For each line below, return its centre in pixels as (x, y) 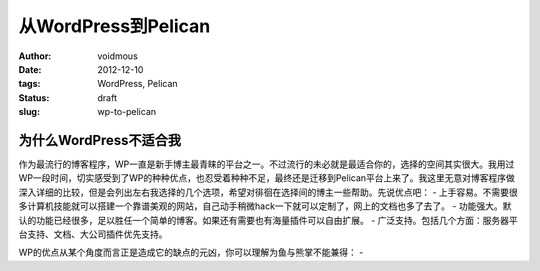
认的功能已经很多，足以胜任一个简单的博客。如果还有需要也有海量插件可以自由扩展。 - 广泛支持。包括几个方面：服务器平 (268, 220)
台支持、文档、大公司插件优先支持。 (93, 234)
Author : (35, 56)
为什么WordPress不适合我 (100, 140)
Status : (34, 97)
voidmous (118, 56)
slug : (29, 112)
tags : (29, 84)
